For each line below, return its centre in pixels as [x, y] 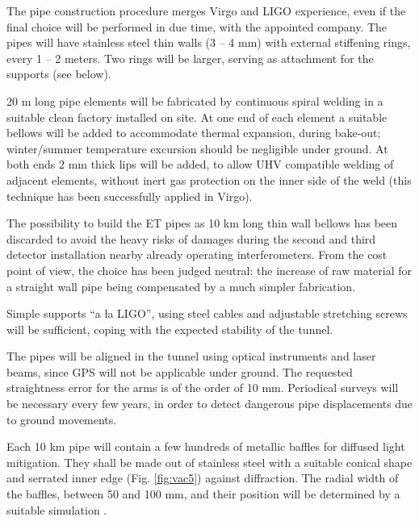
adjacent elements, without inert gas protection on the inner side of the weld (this [209, 179]
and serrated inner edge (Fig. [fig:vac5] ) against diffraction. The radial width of [203, 478]
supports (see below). [59, 74]
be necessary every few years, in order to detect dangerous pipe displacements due [210, 404]
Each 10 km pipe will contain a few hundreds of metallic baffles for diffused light [206, 446]
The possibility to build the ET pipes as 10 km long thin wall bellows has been [202, 223]
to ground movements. [62, 419]
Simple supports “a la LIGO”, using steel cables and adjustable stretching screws [207, 313]
